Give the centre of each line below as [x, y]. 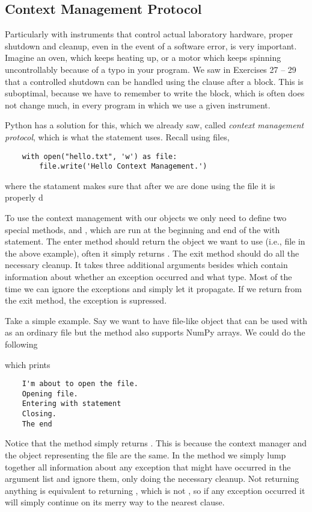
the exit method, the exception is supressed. [86, 300]
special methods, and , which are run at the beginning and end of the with [142, 229]
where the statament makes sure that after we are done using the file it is [140, 185]
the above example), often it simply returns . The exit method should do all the [152, 253]
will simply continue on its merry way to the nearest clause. [115, 502]
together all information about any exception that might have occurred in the [148, 467]
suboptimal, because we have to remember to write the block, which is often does [155, 93]
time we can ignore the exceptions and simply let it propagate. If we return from [153, 288]
